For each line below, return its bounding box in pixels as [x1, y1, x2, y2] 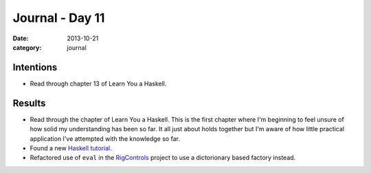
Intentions [12, 62, 58, 73]
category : [12, 43, 42, 51]
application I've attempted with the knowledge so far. [30, 134, 180, 143]
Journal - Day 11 [12, 10, 105, 25]
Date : [12, 34, 29, 42]
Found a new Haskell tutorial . [30, 144, 113, 152]
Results [12, 97, 46, 109]
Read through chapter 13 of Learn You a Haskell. [30, 79, 167, 88]
